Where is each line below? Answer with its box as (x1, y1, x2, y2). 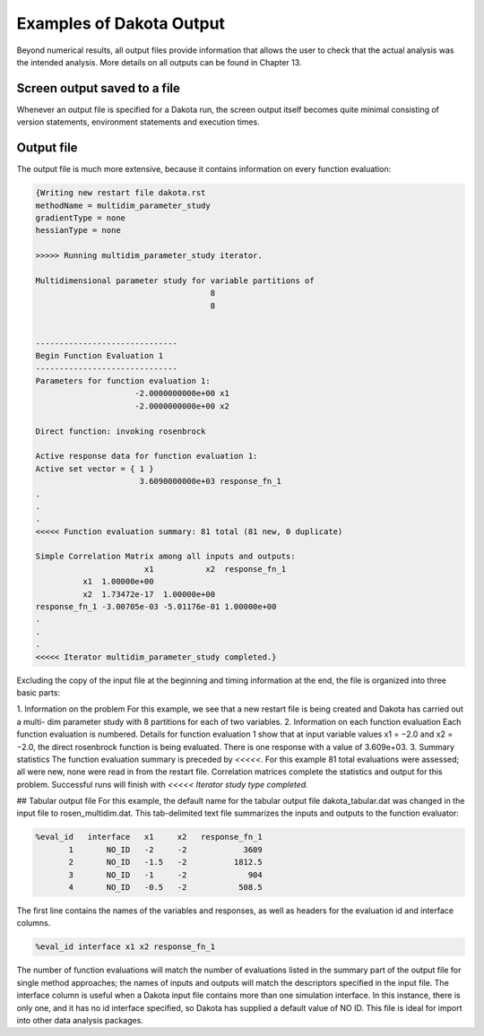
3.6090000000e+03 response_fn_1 (139, 476, 281, 487)
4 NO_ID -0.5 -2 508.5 (68, 883, 264, 893)
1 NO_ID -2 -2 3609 (68, 844, 264, 855)
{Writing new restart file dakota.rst (35, 188, 206, 198)
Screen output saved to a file (16, 81, 181, 96)
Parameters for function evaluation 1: (35, 376, 211, 385)
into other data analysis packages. (16, 1014, 143, 1025)
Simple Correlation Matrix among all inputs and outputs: (35, 551, 296, 562)
